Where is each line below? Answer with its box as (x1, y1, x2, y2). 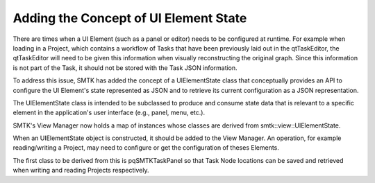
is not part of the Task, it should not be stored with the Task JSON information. (12, 63, 237, 72)
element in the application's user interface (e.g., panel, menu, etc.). (12, 108, 205, 117)
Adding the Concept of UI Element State (12, 10, 247, 26)
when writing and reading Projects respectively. (12, 166, 149, 175)
